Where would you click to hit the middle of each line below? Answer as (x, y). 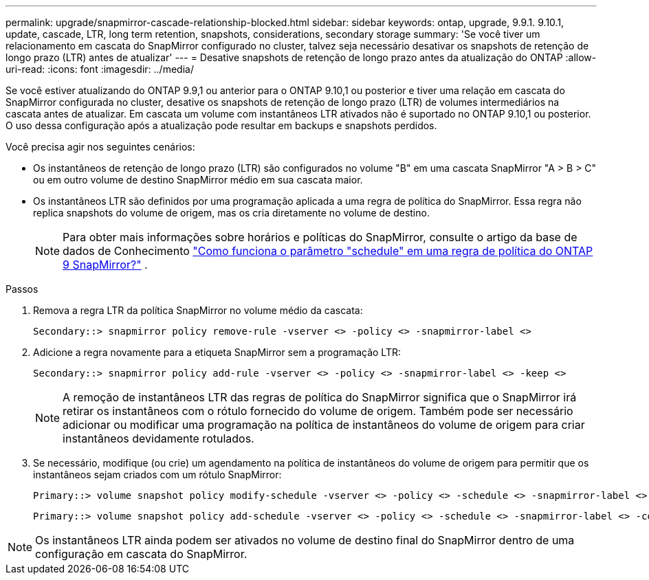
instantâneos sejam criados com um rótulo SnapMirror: (157, 475)
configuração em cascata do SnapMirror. (141, 554)
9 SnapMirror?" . (105, 265)
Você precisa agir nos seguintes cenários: (100, 147)
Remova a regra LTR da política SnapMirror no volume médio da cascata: (198, 310)
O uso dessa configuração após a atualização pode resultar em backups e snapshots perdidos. (221, 125)
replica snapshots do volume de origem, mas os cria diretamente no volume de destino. (231, 213)
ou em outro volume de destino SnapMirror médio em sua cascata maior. (198, 180)
